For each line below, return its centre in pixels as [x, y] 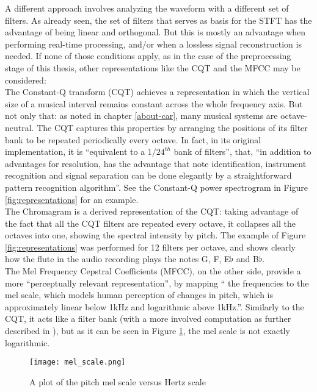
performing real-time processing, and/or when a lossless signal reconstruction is [153, 44]
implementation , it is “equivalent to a [75, 151]
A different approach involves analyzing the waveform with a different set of [147, 8]
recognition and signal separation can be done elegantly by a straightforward [148, 175]
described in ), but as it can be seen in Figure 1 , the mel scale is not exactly [148, 331]
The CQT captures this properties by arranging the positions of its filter [172, 127]
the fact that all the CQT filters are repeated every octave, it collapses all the [150, 223]
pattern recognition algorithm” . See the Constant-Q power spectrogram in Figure [157, 187]
